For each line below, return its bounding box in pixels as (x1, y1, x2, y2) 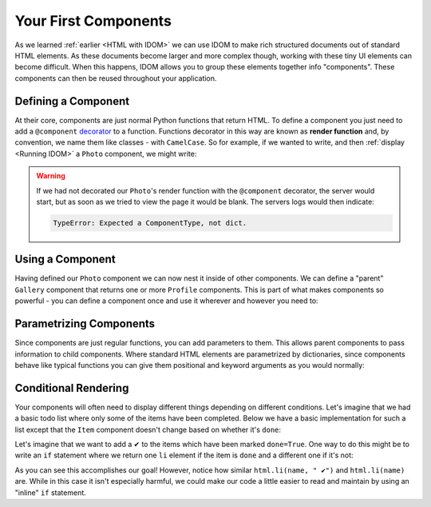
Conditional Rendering (14, 381, 129, 395)
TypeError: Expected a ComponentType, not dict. (53, 218, 247, 227)
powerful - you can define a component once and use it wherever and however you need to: (14, 296, 318, 305)
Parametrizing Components (14, 317, 156, 331)
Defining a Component (14, 94, 130, 108)
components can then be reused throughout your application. (14, 73, 217, 83)
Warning (36, 171, 65, 181)
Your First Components (14, 12, 172, 30)
